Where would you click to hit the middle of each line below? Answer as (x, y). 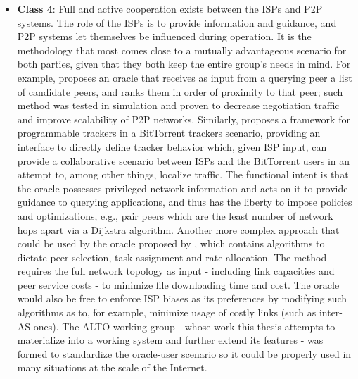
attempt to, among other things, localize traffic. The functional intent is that (183, 174)
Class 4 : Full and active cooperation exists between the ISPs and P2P (170, 8)
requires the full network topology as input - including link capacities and (176, 271)
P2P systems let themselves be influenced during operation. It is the (164, 36)
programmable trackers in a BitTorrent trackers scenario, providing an (169, 133)
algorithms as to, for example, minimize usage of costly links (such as (167, 312)
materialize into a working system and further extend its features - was (170, 340)
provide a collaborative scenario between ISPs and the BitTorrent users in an (184, 160)
